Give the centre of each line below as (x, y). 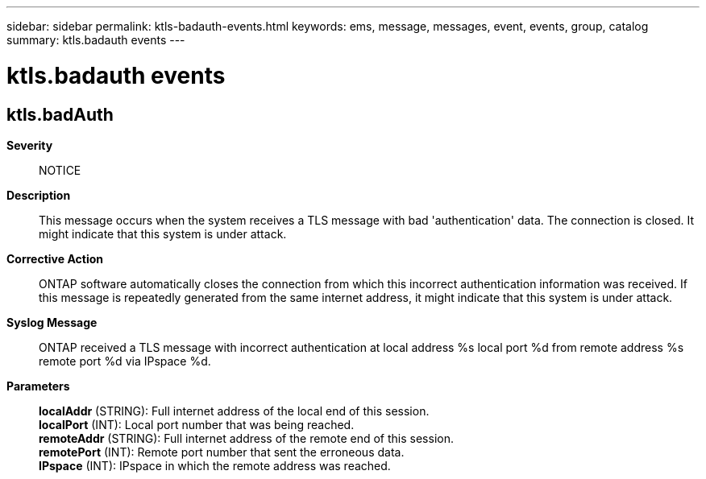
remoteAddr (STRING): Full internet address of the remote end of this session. (246, 438)
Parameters (38, 386)
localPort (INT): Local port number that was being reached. (197, 424)
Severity (30, 145)
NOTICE (60, 170)
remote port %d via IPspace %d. (125, 361)
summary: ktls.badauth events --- (96, 40)
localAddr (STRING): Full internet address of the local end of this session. (234, 411)
